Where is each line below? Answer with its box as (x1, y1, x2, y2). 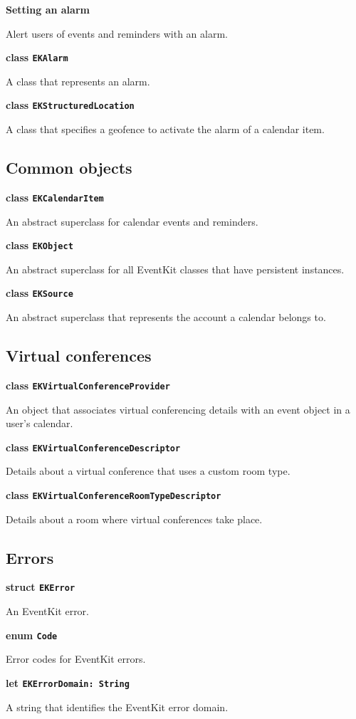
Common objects (6, 157, 132, 179)
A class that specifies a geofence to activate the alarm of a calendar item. (6, 122, 325, 137)
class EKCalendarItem (6, 189, 104, 204)
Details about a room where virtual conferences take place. (6, 511, 263, 526)
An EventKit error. (6, 604, 89, 619)
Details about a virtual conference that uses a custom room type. (6, 463, 290, 478)
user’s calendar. (6, 416, 73, 431)
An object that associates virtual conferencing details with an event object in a (6, 402, 350, 416)
